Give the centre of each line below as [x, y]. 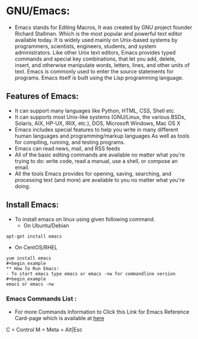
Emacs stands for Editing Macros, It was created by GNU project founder [103, 27]
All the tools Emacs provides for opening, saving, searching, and [93, 174]
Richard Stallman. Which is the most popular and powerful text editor [98, 33]
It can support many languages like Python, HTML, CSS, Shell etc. [95, 110]
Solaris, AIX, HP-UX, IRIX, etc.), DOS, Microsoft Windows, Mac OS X [98, 123]
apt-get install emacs [34, 236]
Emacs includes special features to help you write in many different [96, 129]
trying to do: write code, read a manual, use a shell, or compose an [96, 161]
